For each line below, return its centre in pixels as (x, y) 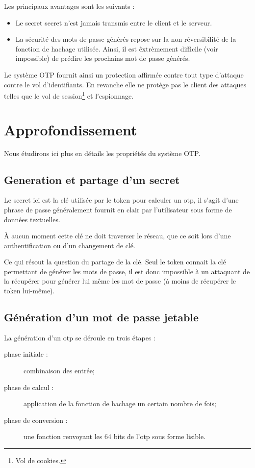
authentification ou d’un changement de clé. (70, 245)
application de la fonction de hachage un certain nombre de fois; (120, 403)
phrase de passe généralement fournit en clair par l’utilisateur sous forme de (118, 209)
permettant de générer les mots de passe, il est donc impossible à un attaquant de (127, 271)
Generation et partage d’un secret (92, 179)
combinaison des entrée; (59, 371)
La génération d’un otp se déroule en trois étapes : (80, 337)
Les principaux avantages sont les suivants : (69, 6)
